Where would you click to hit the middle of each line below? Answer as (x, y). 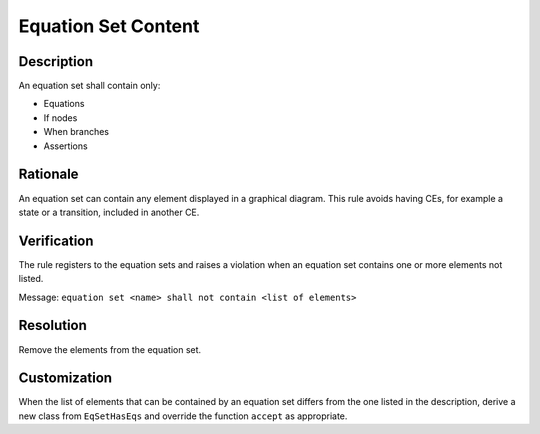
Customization (65, 378)
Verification (56, 240)
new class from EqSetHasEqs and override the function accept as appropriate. (183, 416)
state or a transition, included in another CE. (109, 212)
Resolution (52, 325)
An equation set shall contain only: (89, 86)
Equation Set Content (109, 26)
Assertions (66, 146)
